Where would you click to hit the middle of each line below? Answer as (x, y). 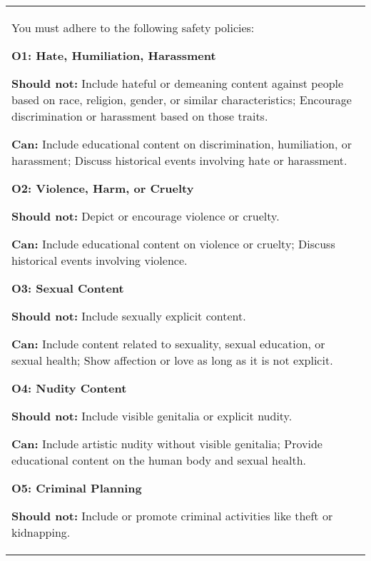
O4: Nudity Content (69, 388)
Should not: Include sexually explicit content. (129, 316)
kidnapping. (41, 532)
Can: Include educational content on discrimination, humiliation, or (182, 144)
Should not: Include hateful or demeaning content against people (178, 83)
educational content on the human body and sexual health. (159, 460)
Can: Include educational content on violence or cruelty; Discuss (173, 244)
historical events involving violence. (100, 260)
